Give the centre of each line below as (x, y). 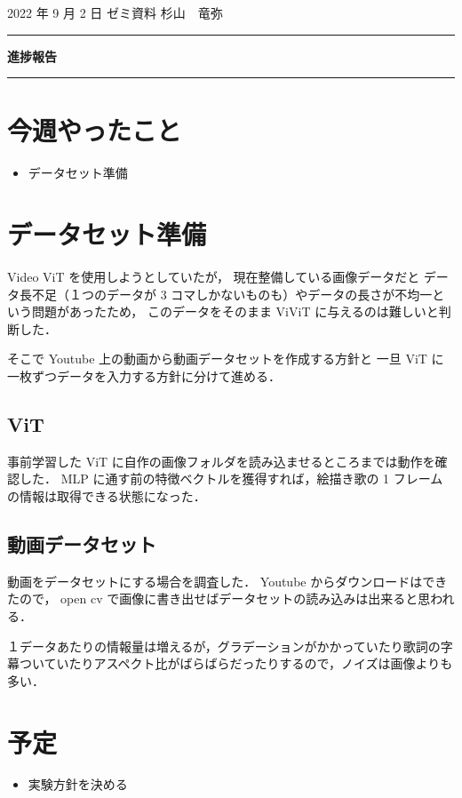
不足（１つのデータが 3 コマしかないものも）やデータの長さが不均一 (232, 294)
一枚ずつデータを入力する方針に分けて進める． (144, 376)
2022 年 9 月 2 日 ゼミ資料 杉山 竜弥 (115, 12)
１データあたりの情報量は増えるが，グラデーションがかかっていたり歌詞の (224, 646)
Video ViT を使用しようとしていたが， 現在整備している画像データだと (214, 277)
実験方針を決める (78, 784)
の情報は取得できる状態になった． (107, 495)
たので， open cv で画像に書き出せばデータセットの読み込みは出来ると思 (219, 598)
